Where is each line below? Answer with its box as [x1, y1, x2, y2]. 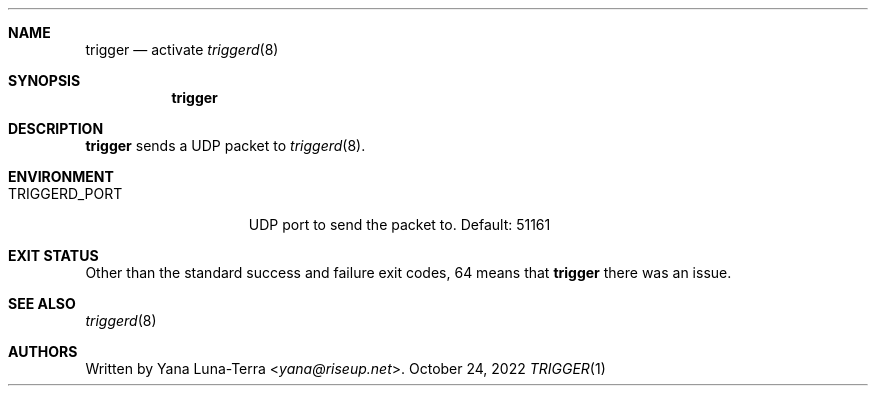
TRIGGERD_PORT [8, 185, 123, 202]
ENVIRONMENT [8, 168, 114, 185]
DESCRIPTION [8, 120, 104, 137]
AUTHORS [8, 343, 78, 360]
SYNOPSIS [8, 72, 81, 89]
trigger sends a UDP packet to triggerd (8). [85, 137, 366, 154]
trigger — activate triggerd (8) [85, 41, 279, 58]
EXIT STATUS [8, 247, 99, 264]
